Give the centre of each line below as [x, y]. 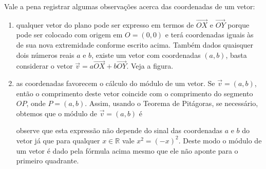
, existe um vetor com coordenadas [146, 55]
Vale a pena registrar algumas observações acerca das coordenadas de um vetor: [130, 6]
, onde [36, 103]
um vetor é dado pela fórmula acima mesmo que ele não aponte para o [127, 150]
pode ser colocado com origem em [69, 35]
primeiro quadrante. [47, 161]
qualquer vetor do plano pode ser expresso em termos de [105, 24]
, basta [236, 55]
